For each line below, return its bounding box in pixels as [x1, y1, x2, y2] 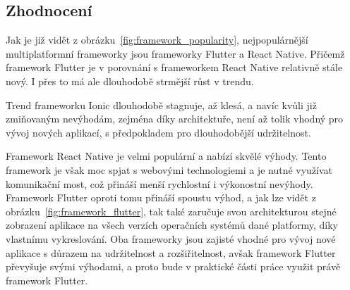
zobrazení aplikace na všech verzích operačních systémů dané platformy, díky [6, 217, 338, 232]
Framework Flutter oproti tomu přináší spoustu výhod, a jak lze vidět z [6, 190, 316, 205]
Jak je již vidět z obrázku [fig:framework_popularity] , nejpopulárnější [6, 32, 308, 47]
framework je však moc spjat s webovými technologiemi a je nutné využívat [6, 162, 333, 177]
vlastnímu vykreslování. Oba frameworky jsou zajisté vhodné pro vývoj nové [6, 231, 336, 246]
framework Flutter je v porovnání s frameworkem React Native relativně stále [6, 60, 343, 75]
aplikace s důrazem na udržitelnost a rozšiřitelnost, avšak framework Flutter [6, 245, 336, 260]
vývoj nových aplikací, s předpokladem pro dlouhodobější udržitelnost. [6, 125, 311, 139]
